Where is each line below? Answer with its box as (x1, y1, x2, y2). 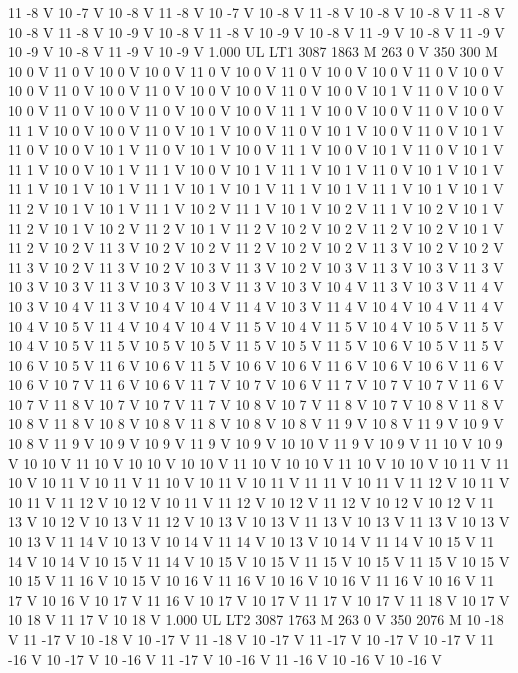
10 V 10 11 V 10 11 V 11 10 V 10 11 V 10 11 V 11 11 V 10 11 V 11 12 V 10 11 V (8, 472, 510, 493)
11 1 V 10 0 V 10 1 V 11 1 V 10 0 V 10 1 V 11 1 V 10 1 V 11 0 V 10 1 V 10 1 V (8, 158, 504, 179)
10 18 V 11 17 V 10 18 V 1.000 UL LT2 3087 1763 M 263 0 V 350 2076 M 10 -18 (8, 609, 504, 630)
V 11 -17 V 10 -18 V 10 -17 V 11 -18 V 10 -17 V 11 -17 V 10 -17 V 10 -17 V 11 (8, 629, 495, 649)
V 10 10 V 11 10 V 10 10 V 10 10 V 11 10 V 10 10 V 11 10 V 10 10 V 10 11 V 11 (8, 452, 510, 473)
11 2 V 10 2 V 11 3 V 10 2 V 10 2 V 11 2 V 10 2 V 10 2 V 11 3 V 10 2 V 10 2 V (8, 237, 504, 258)
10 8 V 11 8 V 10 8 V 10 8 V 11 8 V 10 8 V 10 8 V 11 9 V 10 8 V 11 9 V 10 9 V (8, 413, 504, 434)
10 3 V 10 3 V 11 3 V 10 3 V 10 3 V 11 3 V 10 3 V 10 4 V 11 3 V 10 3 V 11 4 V (8, 276, 504, 297)
